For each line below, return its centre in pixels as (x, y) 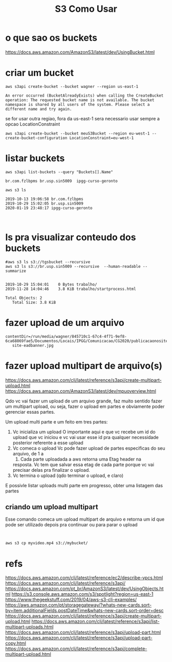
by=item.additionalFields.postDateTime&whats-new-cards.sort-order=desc (84, 611)
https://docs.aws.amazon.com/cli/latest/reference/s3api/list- (95, 621)
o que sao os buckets (51, 38)
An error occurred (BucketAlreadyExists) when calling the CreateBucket (84, 96)
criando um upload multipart (52, 507)
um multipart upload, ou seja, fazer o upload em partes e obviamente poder (85, 406)
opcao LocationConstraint (33, 124)
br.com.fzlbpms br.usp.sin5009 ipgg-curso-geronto (61, 181)
